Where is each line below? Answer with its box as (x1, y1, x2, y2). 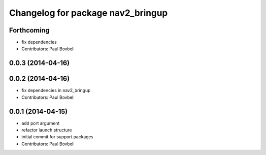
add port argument (21, 120, 60, 126)
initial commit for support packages (21, 134, 94, 140)
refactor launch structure (21, 127, 72, 133)
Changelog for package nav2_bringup (9, 7, 168, 18)
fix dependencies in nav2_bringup (21, 88, 91, 93)
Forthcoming (9, 26, 50, 34)
